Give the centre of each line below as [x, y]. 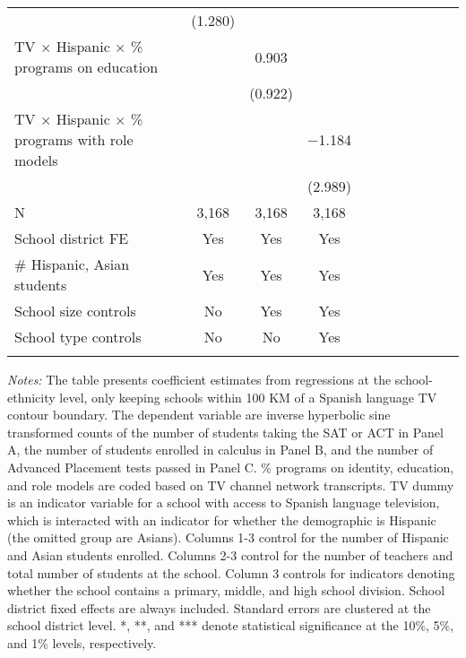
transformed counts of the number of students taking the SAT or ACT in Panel [225, 432]
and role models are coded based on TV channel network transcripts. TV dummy [231, 485]
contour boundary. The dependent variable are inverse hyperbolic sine [199, 415]
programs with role [74, 139]
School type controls [78, 337]
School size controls [75, 311]
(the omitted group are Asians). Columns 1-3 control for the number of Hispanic [228, 537]
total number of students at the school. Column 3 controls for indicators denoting [231, 572]
